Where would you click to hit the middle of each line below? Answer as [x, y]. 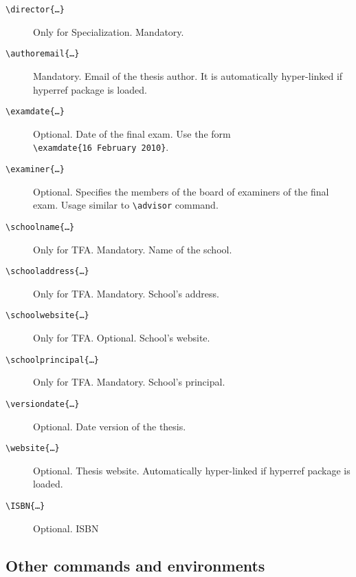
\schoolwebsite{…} [47, 316]
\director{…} [35, 10]
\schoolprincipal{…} [53, 360]
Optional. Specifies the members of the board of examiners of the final [181, 191]
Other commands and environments [135, 565]
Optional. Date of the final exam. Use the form [132, 133]
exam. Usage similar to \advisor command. [126, 205]
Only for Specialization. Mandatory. [109, 31]
